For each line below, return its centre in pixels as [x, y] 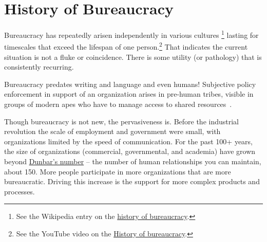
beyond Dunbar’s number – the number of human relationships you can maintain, [133, 161]
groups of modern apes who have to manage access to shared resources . [118, 104]
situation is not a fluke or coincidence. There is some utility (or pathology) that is [133, 57]
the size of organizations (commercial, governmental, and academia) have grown [130, 151]
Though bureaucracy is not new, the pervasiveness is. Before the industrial [122, 121]
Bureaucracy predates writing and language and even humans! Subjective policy [130, 84]
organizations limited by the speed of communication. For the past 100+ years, [129, 141]
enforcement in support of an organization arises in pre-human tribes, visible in [129, 94]
